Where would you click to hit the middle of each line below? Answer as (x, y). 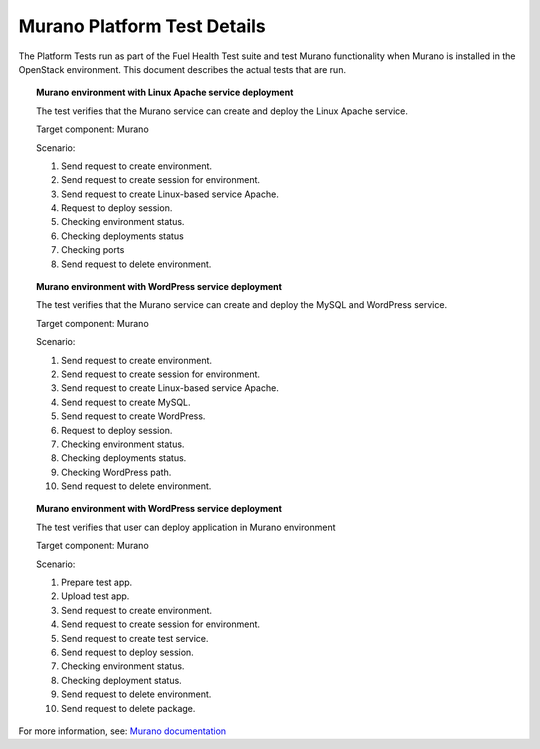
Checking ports (93, 250)
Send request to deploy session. (127, 652)
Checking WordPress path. (116, 472)
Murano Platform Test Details (142, 26)
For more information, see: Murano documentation (122, 731)
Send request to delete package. (128, 708)
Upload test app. (95, 596)
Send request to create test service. (135, 638)
